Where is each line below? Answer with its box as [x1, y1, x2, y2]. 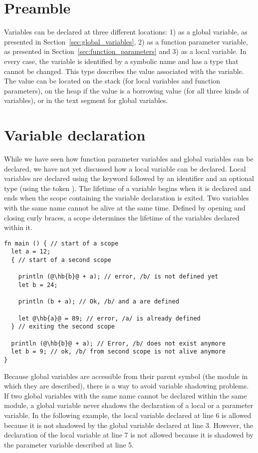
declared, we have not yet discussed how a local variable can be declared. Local [4, 163, 246, 173]
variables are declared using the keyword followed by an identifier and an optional [4, 173, 254, 183]
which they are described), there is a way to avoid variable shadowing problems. [4, 380, 249, 391]
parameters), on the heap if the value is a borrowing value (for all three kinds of [4, 85, 249, 95]
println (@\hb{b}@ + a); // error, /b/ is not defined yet [18, 273, 219, 280]
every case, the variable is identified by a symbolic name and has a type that [4, 55, 239, 66]
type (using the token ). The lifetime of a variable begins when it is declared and [4, 182, 251, 193]
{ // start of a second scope [11, 256, 111, 264]
